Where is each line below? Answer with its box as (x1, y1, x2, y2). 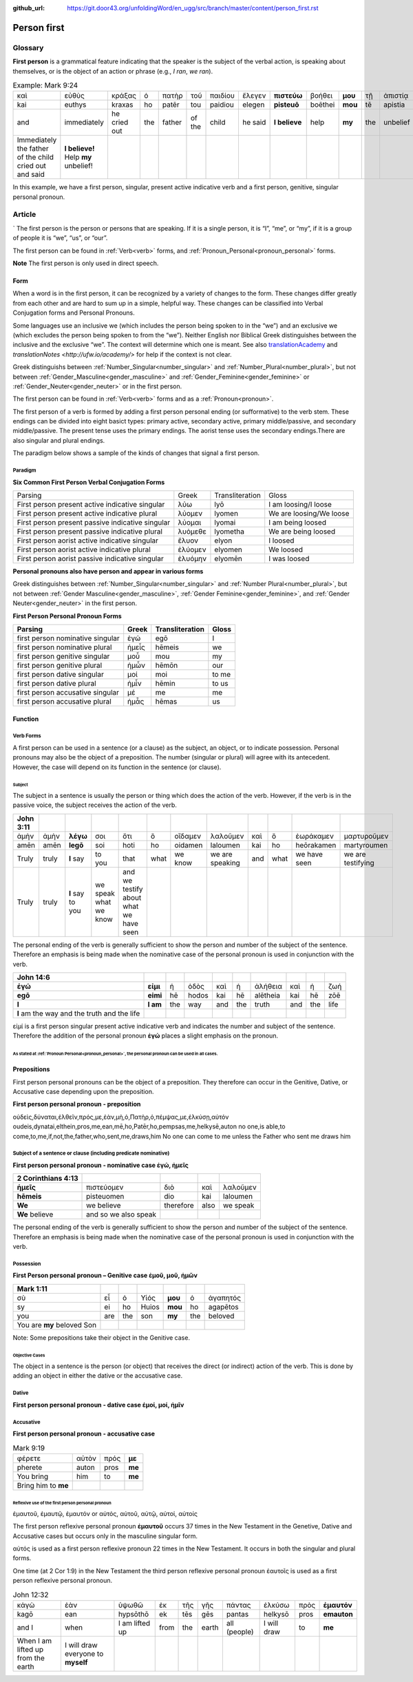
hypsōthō (118, 1609, 149, 1619)
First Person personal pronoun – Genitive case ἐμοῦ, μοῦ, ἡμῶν (12, 1271, 198, 1280)
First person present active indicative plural (17, 509, 158, 518)
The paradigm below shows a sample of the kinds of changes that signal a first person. (12, 449, 260, 457)
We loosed (268, 545, 303, 554)
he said (242, 118, 266, 127)
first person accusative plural (17, 696, 112, 706)
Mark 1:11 (17, 1284, 47, 1294)
